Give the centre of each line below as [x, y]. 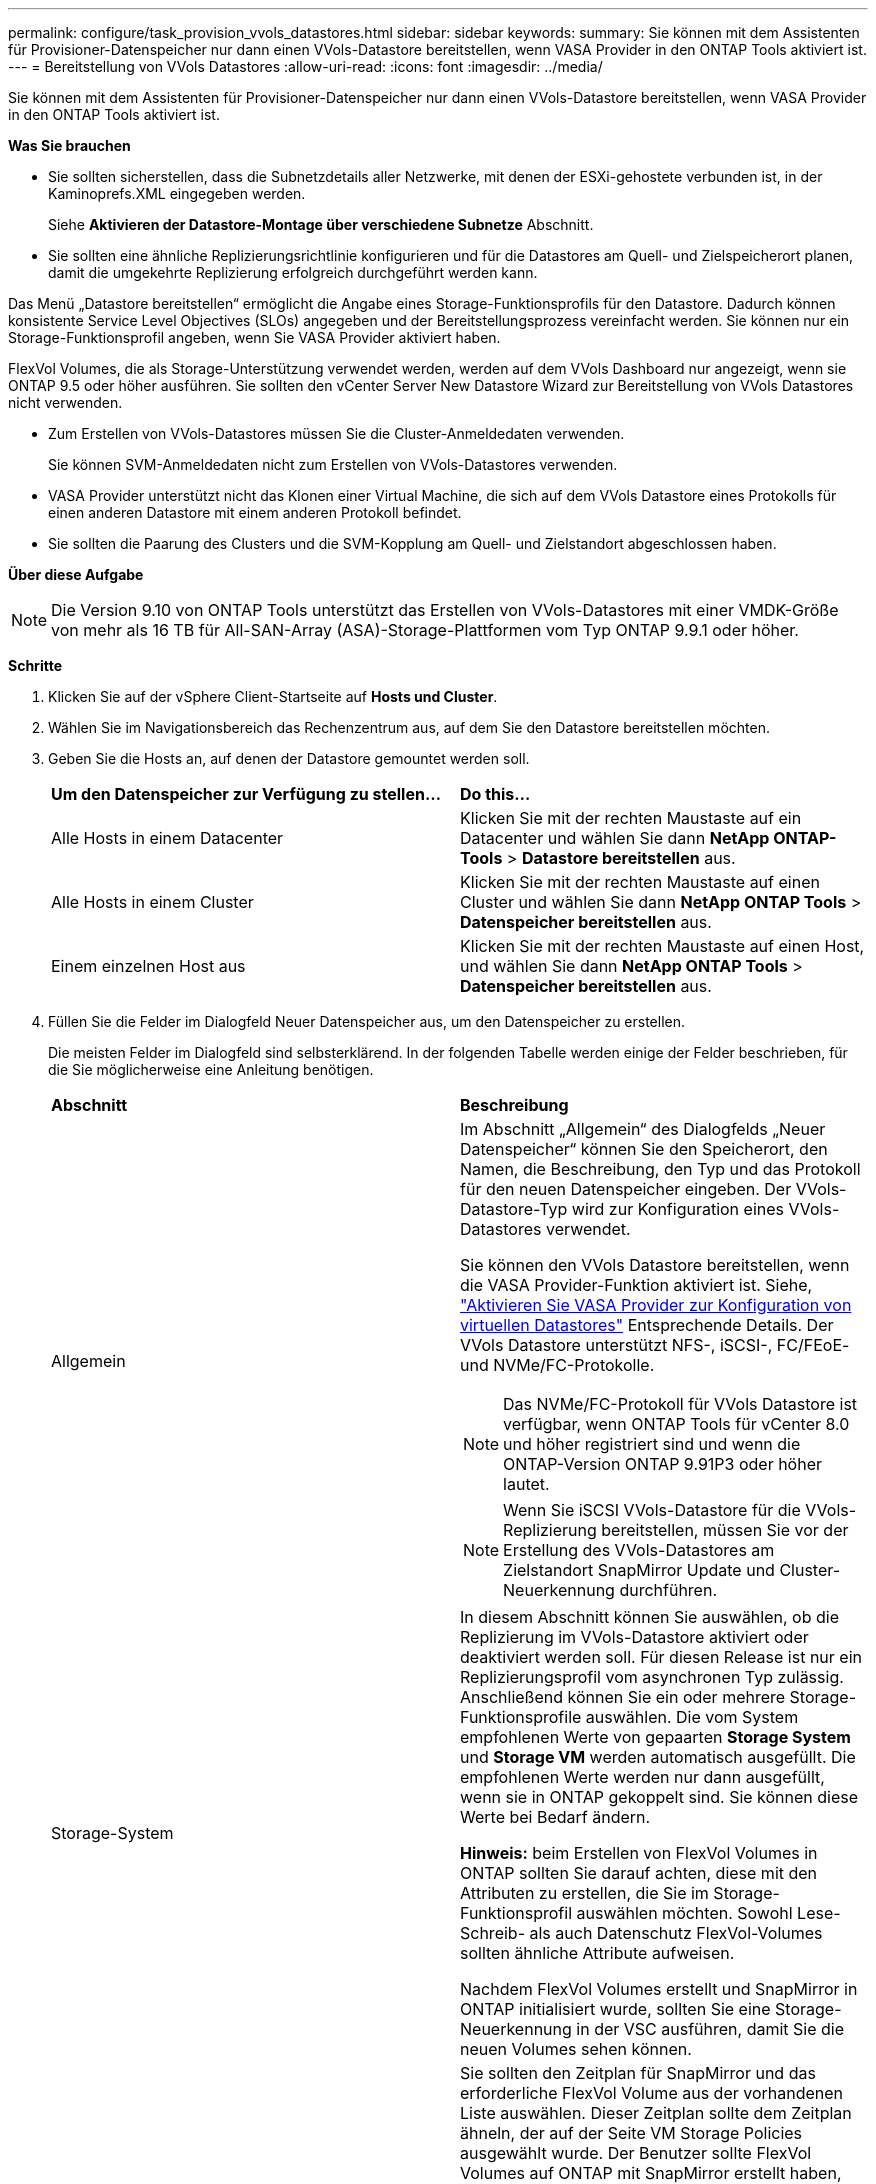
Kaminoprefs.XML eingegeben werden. [177, 193]
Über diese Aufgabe [76, 574]
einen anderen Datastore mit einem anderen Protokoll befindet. [255, 512]
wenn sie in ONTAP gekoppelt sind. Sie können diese [659, 1797]
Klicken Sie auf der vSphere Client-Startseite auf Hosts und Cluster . [273, 696]
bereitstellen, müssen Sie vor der [725, 1530]
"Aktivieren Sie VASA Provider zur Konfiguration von [656, 1305]
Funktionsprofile [521, 1717]
